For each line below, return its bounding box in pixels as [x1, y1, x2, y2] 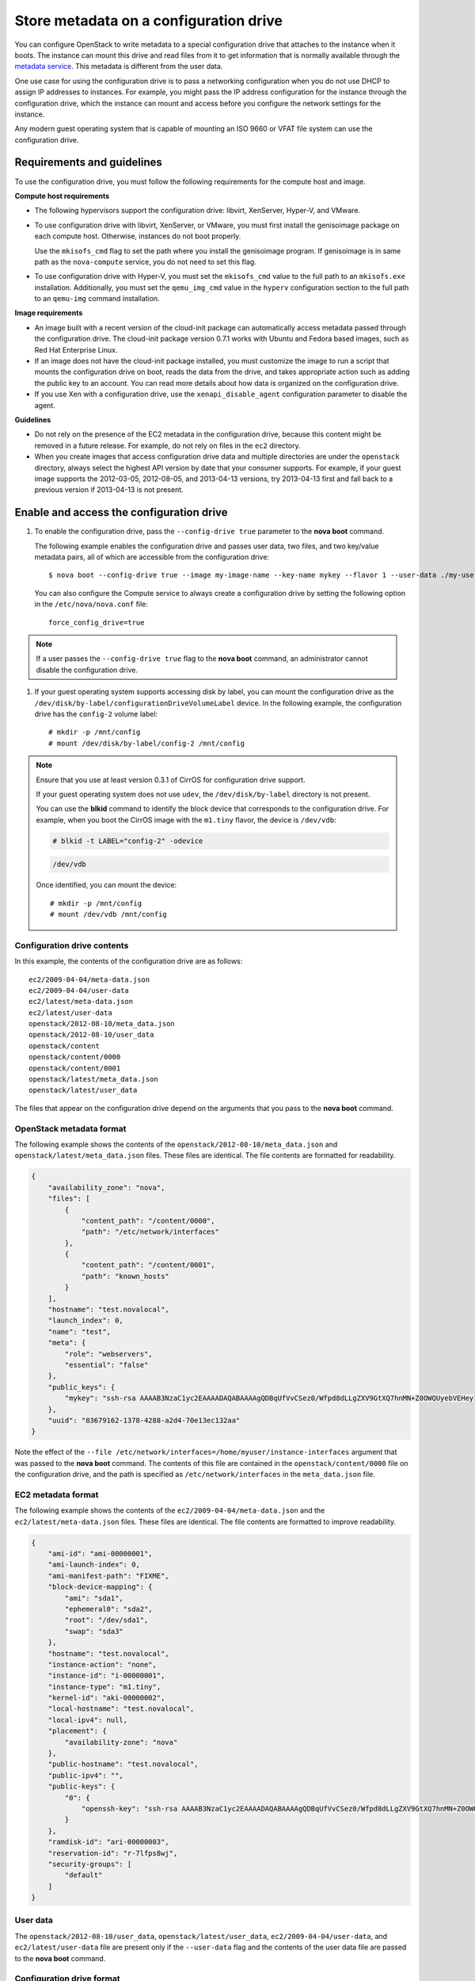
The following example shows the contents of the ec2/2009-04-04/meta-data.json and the [14, 1506, 325, 1515]
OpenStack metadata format [14, 1123, 127, 1134]
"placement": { [47, 1727, 107, 1735]
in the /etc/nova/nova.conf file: [34, 599, 148, 609]
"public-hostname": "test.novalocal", [47, 1760, 199, 1769]
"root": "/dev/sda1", [64, 1616, 149, 1624]
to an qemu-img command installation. [34, 294, 160, 303]
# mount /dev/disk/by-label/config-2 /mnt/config [48, 739, 245, 748]
